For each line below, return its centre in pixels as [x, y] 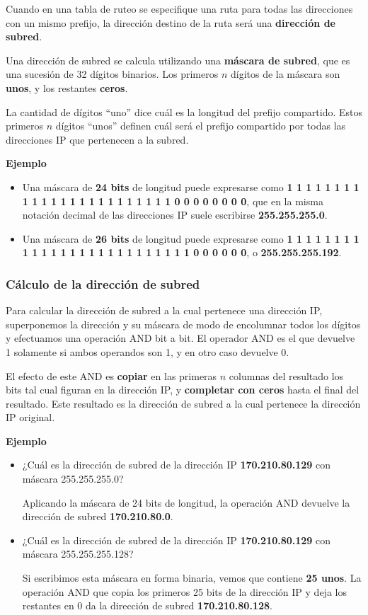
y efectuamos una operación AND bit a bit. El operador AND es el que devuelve [180, 338]
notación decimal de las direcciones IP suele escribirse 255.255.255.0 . [175, 215]
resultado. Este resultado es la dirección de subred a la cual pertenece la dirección [183, 403]
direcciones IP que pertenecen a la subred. [97, 139]
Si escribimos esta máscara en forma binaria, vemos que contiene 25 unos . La [192, 578]
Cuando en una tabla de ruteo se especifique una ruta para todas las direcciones [179, 8]
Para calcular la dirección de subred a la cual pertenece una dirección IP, [164, 310]
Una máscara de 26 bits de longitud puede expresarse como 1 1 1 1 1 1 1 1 [191, 238]
